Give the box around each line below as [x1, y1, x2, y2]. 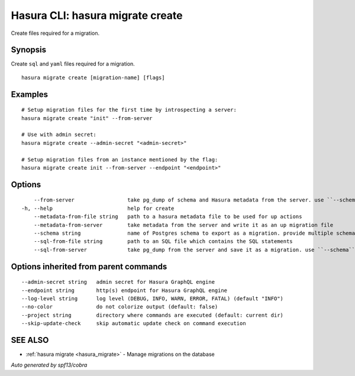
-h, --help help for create [21, 205, 175, 212]
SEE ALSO [11, 335, 49, 345]
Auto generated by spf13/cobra [11, 361, 88, 369]
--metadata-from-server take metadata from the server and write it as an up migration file [33, 222, 334, 228]
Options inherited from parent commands [11, 261, 167, 271]
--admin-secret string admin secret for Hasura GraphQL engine [21, 278, 215, 286]
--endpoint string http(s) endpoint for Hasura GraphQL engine [21, 287, 228, 294]
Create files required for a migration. [11, 30, 100, 37]
